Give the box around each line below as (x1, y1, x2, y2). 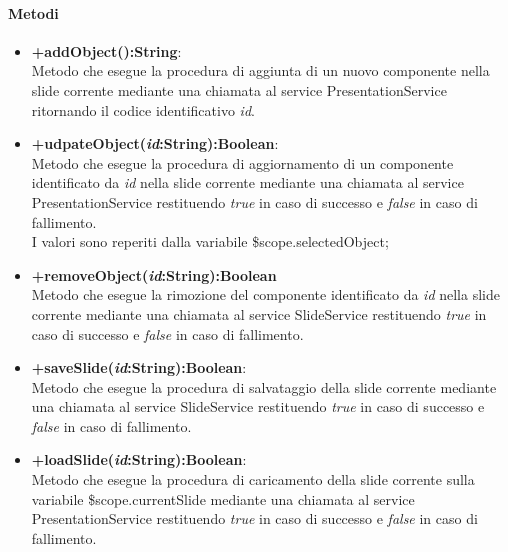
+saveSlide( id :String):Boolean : (31, 357, 247, 378)
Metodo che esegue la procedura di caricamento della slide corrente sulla (31, 469, 475, 490)
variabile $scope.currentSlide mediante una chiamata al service (31, 488, 415, 509)
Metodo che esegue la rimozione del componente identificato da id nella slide (31, 284, 500, 305)
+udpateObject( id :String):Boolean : (31, 133, 279, 154)
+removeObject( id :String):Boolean (31, 264, 277, 285)
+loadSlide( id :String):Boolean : (31, 449, 247, 470)
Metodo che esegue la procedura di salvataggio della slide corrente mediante (31, 376, 497, 397)
